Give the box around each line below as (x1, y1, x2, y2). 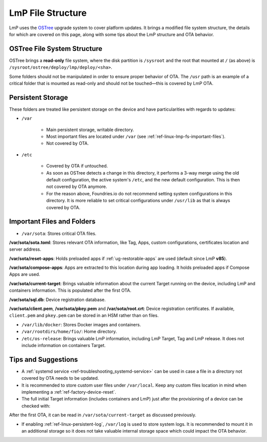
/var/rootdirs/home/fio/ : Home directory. (21, 329, 117, 335)
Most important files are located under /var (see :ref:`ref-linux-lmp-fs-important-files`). (46, 133, 226, 139)
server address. (9, 246, 42, 252)
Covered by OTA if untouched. (46, 163, 108, 169)
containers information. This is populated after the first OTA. (9, 287, 132, 294)
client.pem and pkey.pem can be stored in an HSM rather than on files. (9, 312, 159, 318)
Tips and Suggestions (9, 355, 78, 363)
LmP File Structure (9, 7, 87, 18)
